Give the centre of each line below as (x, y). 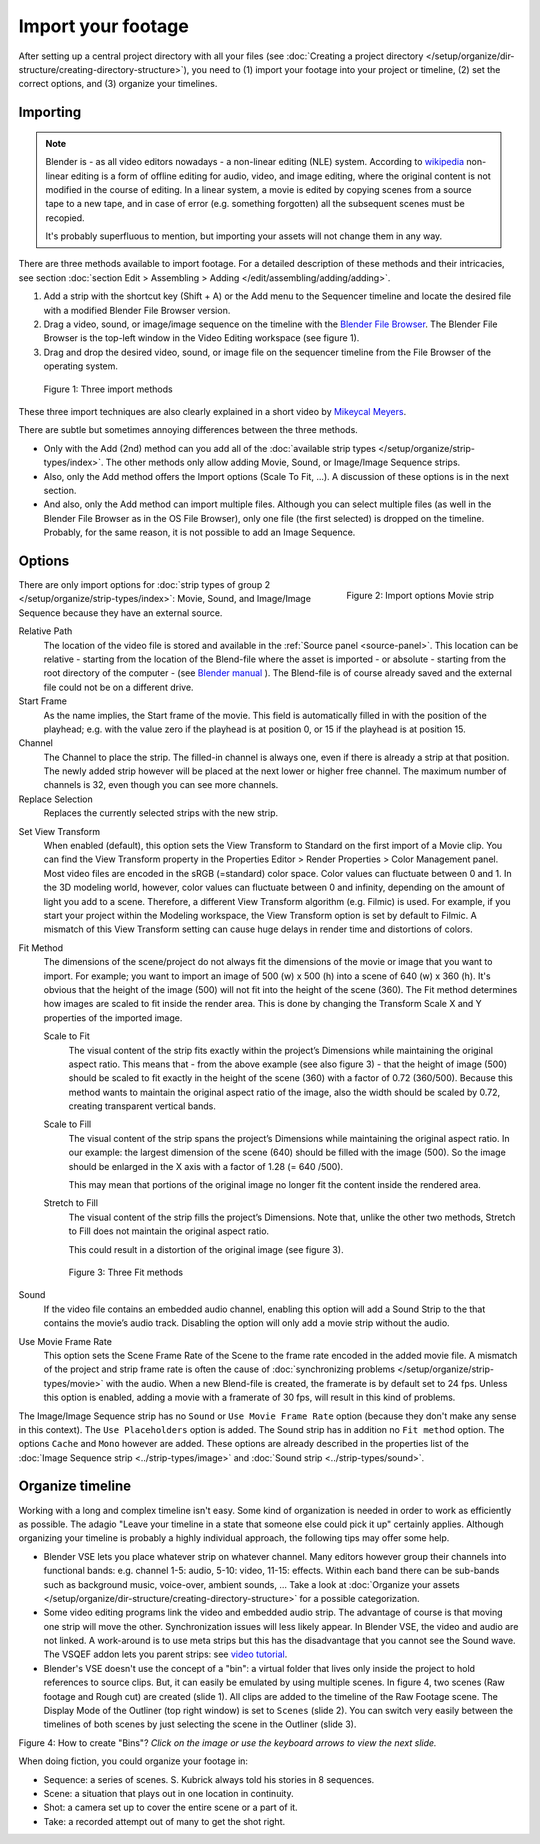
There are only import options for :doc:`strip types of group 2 (144, 585)
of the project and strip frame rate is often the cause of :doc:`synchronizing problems (219, 1369)
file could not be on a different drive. (118, 687)
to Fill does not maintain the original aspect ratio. (169, 1231)
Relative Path (45, 631)
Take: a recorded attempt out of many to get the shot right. (164, 1821)
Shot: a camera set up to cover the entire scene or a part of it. (171, 1807)
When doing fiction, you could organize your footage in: (133, 1761)
